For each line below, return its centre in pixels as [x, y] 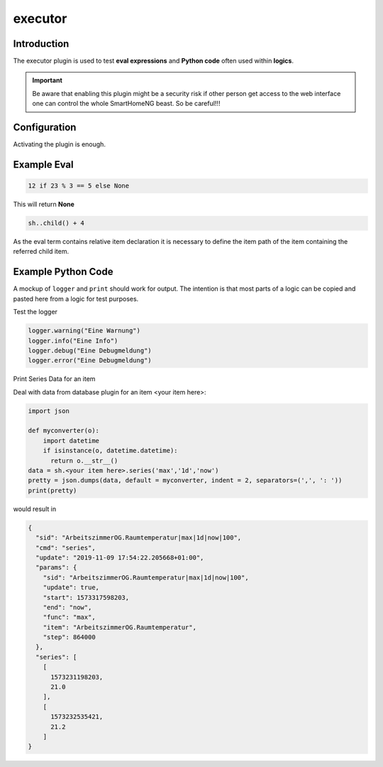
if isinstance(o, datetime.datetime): [110, 451]
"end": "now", [67, 607]
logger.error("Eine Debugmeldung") [90, 360]
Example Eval [43, 165]
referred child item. [41, 252]
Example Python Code [63, 272]
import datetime [71, 440]
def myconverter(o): [63, 431]
